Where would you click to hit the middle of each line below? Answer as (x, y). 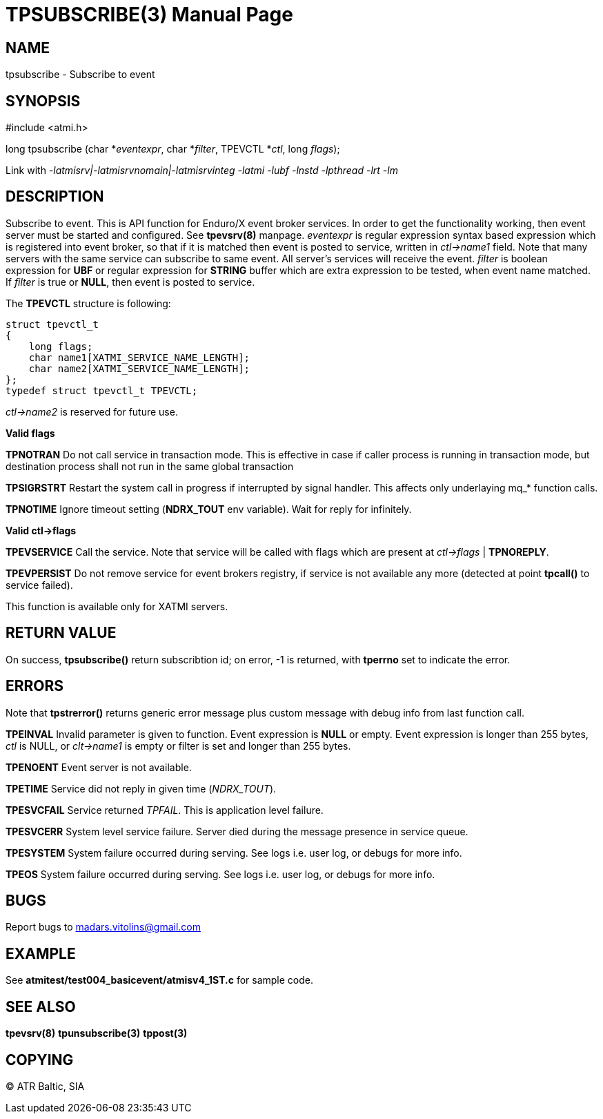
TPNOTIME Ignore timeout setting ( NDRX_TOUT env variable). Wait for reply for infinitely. (209, 509)
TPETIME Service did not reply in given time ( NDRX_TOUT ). (141, 788)
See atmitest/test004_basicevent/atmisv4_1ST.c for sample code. (160, 980)
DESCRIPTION (55, 197)
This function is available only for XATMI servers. (117, 606)
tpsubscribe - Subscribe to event (80, 75)
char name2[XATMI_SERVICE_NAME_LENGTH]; (139, 368)
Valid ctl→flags (41, 530)
